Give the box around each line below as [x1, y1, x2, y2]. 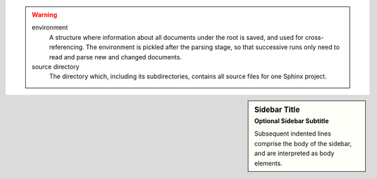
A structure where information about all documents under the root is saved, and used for [49, 33, 304, 41]
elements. [254, 159, 283, 167]
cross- [304, 33, 324, 41]
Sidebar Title [254, 105, 300, 115]
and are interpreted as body [254, 149, 334, 157]
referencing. [49, 43, 84, 52]
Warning [31, 10, 57, 19]
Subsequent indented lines [254, 129, 332, 138]
